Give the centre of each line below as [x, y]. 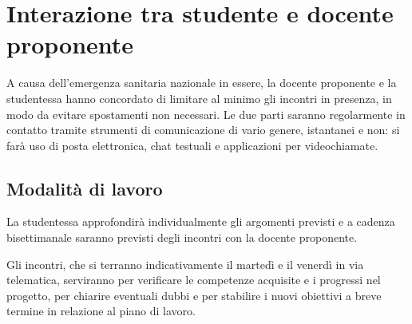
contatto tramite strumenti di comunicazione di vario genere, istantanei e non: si [203, 130]
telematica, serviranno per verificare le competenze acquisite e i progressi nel [194, 280]
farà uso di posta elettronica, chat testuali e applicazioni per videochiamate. [192, 145]
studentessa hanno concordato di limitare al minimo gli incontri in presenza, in [199, 98]
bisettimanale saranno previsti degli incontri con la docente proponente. [182, 237]
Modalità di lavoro [85, 188]
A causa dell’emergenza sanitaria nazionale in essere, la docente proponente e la [202, 83]
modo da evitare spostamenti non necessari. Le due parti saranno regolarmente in [206, 114]
